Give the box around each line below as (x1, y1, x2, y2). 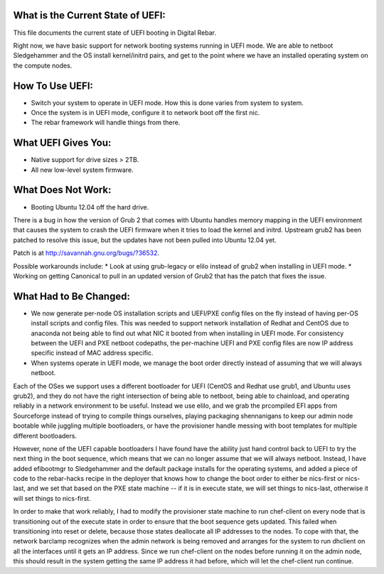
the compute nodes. (13, 61, 73, 70)
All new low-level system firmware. (31, 166, 134, 174)
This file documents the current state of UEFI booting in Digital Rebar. (13, 28, 217, 37)
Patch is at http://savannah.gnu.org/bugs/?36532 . (13, 249, 160, 257)
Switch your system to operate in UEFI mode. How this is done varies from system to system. (31, 98, 304, 107)
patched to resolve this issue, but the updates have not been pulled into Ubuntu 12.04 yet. (13, 235, 277, 244)
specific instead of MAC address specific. (31, 349, 154, 357)
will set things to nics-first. (13, 494, 92, 502)
